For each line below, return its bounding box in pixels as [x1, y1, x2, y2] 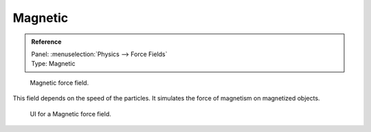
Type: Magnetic [31, 60, 76, 68]
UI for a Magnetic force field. [30, 109, 111, 118]
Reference [31, 38, 62, 46]
